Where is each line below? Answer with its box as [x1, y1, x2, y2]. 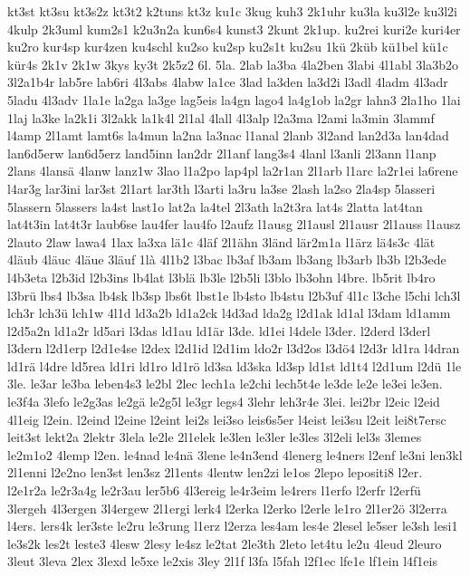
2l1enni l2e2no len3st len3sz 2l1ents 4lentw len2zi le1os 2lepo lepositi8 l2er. [7, 463, 423, 482]
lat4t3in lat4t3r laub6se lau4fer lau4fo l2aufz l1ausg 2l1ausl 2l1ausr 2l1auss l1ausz [7, 215, 461, 234]
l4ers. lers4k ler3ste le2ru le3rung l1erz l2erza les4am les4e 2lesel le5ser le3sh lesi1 [7, 516, 458, 535]
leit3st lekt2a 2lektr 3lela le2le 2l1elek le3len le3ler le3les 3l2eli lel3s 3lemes [7, 427, 422, 446]
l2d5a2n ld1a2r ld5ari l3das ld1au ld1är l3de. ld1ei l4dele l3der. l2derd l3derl [7, 321, 431, 340]
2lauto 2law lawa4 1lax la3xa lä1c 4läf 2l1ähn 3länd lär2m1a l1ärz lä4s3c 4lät [7, 232, 436, 251]
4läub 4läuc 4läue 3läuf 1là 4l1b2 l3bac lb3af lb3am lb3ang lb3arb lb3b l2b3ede [7, 250, 446, 269]
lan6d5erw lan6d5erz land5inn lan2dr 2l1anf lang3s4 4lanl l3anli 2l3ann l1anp [7, 143, 436, 162]
